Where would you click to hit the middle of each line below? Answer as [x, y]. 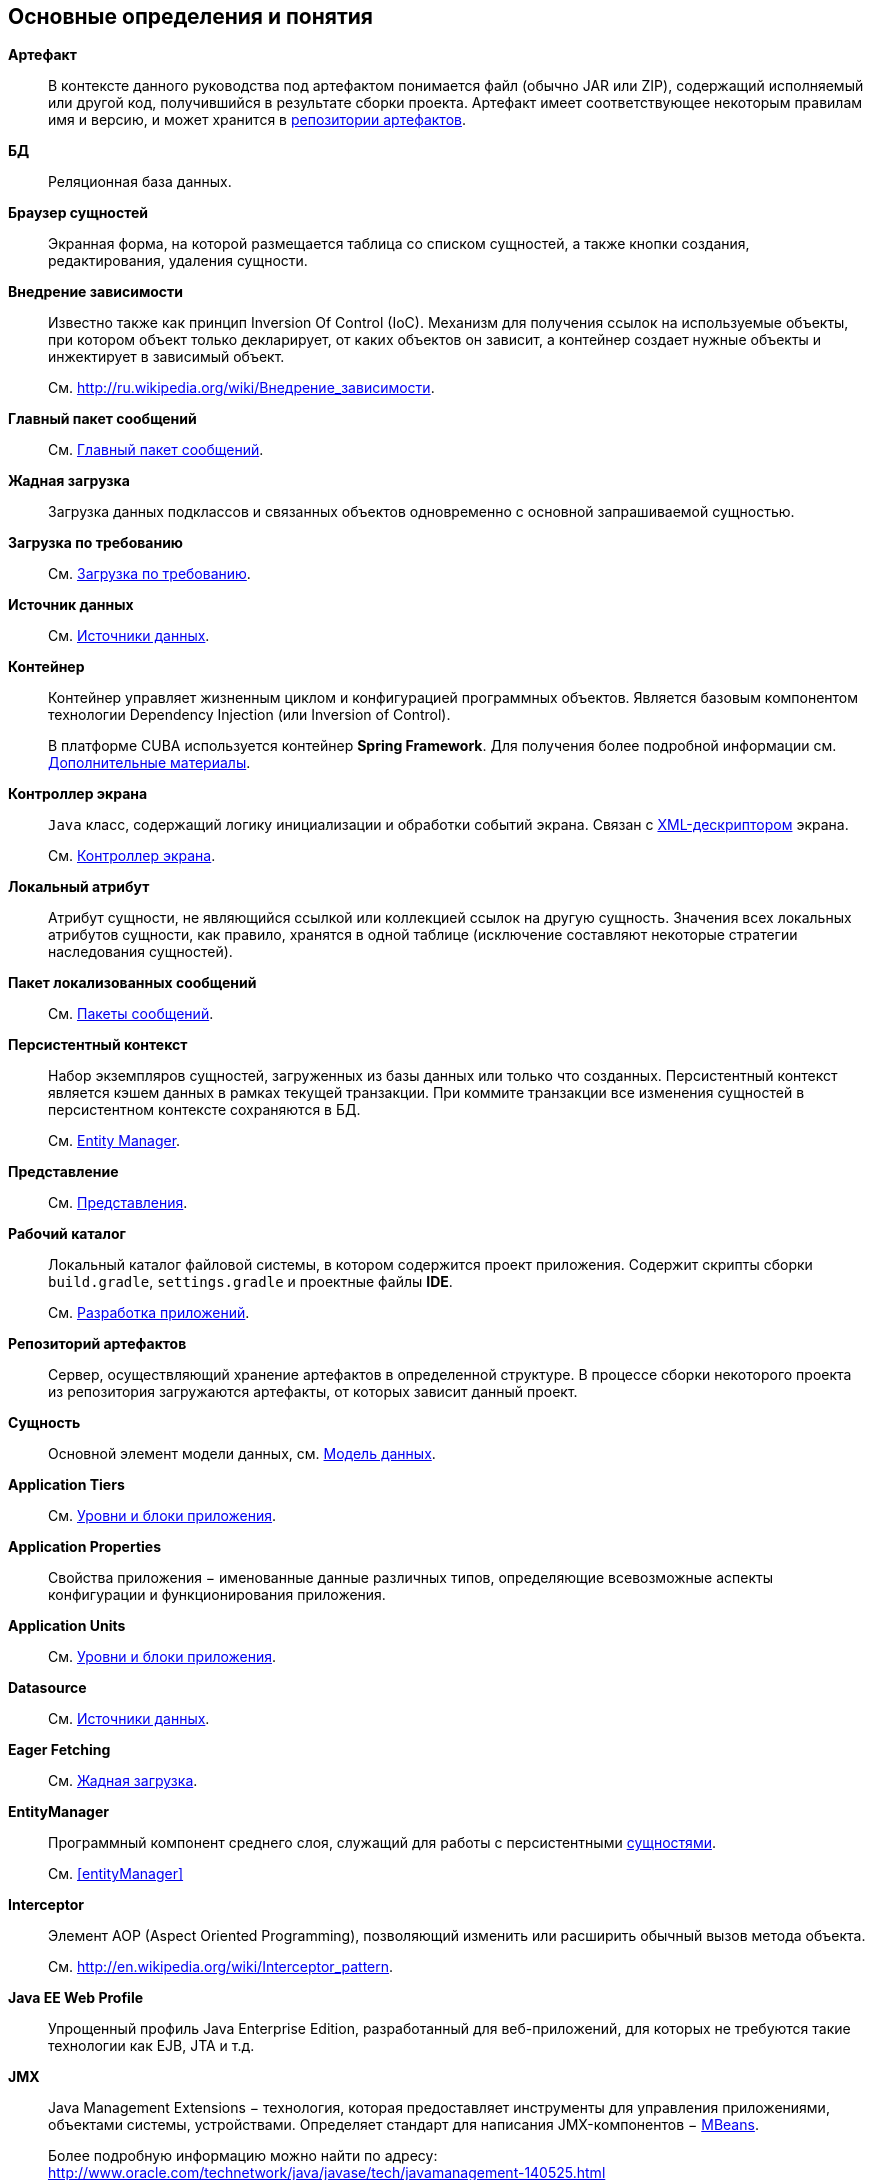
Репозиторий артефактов [97, 1344]
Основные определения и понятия [190, 16]
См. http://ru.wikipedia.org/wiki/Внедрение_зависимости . [241, 388]
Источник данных [71, 605]
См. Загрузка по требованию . [149, 574]
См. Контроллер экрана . [132, 856]
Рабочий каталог [67, 1234]
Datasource [47, 1688]
